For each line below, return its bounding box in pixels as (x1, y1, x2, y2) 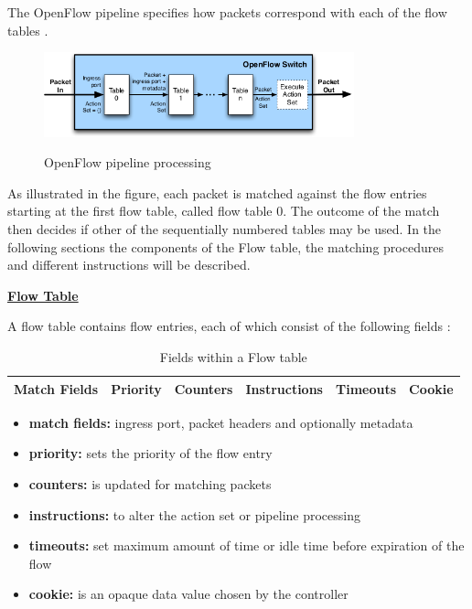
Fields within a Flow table (159, 347, 307, 367)
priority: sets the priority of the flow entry (28, 443, 273, 463)
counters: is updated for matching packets (28, 474, 272, 493)
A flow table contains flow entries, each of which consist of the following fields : (7, 316, 451, 336)
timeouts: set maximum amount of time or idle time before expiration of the (28, 536, 465, 555)
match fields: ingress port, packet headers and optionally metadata (28, 412, 413, 432)
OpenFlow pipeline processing (44, 153, 211, 172)
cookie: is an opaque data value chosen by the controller (28, 584, 349, 604)
